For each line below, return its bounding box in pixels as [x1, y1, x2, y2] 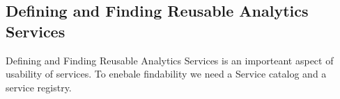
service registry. [6, 80, 72, 94]
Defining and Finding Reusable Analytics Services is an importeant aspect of [6, 53, 334, 67]
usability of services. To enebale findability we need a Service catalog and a [6, 66, 327, 81]
